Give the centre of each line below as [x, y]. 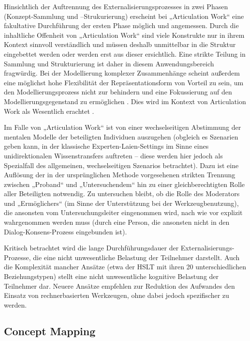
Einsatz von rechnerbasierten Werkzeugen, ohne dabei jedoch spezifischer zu [117, 295]
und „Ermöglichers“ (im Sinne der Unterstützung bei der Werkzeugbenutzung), [121, 203]
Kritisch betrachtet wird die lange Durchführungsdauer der [91, 248]
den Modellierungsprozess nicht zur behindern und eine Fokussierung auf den [118, 92]
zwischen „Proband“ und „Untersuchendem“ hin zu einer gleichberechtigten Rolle [125, 184]
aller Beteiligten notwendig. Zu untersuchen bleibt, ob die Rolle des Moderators [122, 194]
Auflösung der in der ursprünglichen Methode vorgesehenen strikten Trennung [120, 175]
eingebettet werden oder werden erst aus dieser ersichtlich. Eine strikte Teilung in [125, 54]
